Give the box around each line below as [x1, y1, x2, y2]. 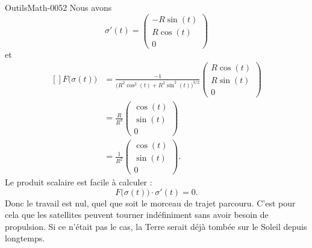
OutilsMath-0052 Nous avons [5, 1, 112, 13]
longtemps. [5, 232, 45, 244]
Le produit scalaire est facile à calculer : [5, 175, 152, 188]
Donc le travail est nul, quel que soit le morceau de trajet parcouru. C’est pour [5, 196, 296, 209]
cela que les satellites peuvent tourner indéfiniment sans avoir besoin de [5, 208, 269, 221]
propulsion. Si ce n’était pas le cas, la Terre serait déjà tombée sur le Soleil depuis [5, 220, 307, 232]
